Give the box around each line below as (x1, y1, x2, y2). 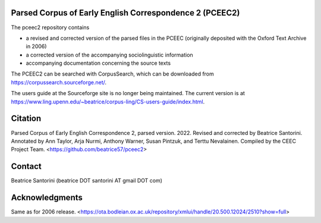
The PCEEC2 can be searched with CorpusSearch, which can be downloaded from (11, 70, 214, 77)
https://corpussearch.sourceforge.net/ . (11, 78, 107, 86)
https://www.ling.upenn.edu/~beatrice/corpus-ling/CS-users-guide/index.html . (11, 98, 205, 105)
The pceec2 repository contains (11, 24, 90, 31)
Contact (11, 161, 42, 172)
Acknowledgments (11, 193, 83, 203)
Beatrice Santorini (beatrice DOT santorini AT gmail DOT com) (11, 177, 163, 184)
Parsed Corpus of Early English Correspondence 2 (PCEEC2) (11, 8, 240, 18)
